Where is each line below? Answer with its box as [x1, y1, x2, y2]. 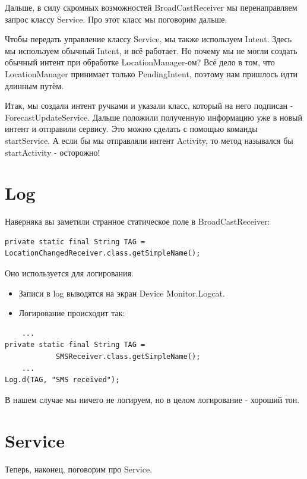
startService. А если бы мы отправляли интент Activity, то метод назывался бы [5, 134, 293, 146]
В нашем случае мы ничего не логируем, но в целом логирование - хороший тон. [5, 393, 300, 405]
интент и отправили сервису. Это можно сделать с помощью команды [5, 122, 258, 135]
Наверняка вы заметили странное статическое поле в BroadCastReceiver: [5, 215, 270, 228]
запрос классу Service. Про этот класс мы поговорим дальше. [5, 12, 227, 25]
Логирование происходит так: [18, 307, 125, 319]
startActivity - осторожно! [5, 146, 100, 158]
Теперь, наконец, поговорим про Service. [5, 462, 153, 475]
